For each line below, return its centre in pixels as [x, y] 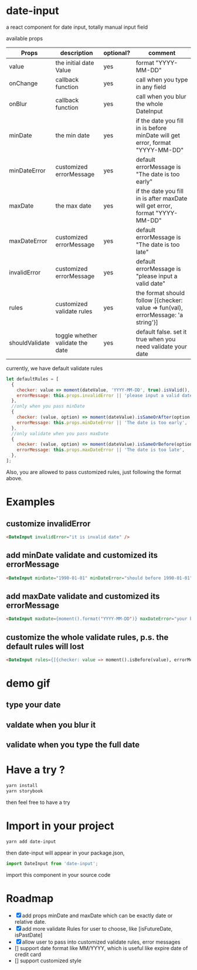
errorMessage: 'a [159, 315]
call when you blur [161, 96]
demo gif [28, 684]
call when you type [162, 79]
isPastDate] [28, 935]
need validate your [162, 346]
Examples [30, 502]
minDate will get [158, 135]
